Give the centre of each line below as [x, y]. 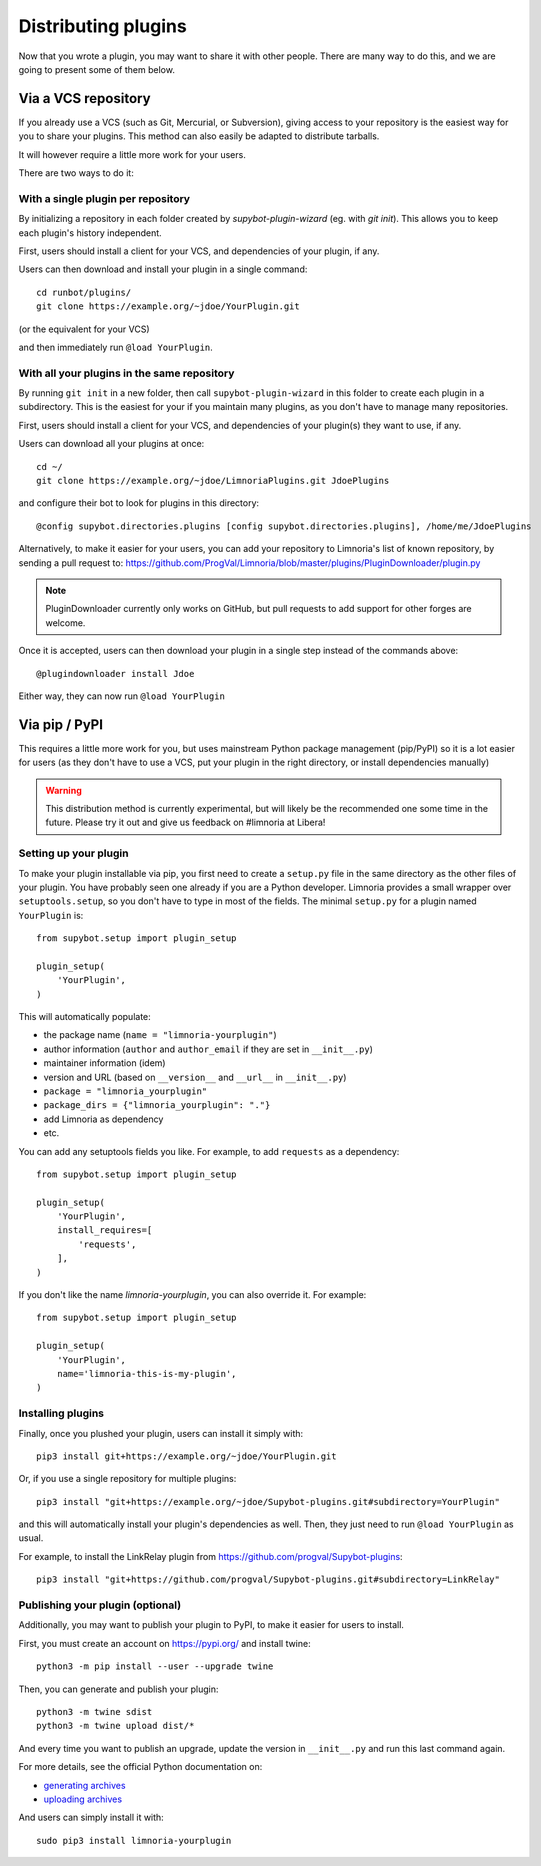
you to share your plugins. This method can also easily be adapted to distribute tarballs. [199, 136]
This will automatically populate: [85, 1017]
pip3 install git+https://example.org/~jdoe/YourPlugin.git [186, 1456]
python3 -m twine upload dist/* [115, 1726]
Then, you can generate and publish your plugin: [118, 1689]
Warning [63, 790]
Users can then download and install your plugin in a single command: [163, 269]
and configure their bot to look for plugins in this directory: [139, 503]
